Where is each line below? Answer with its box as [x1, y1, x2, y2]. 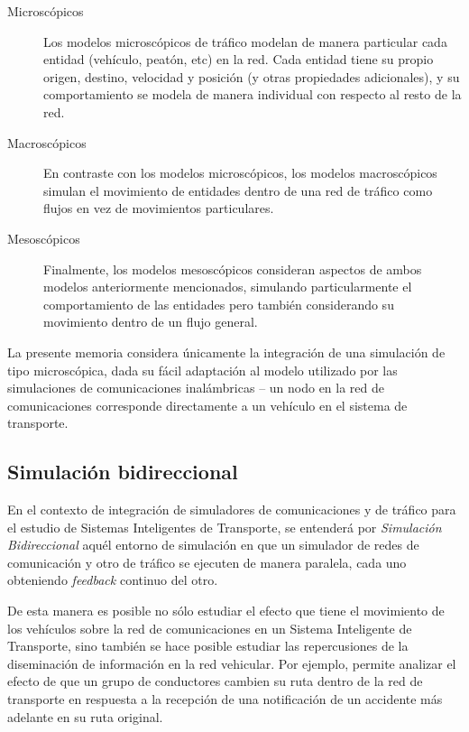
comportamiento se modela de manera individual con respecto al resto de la [43, 85, 462, 104]
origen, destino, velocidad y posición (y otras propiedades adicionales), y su [43, 67, 460, 86]
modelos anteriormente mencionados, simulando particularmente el [43, 277, 412, 296]
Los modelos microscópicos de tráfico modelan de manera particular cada [43, 32, 447, 51]
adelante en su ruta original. [7, 707, 163, 726]
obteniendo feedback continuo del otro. [7, 570, 218, 589]
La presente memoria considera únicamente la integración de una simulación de [7, 342, 446, 361]
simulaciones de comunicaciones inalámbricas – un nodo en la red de [7, 378, 385, 397]
